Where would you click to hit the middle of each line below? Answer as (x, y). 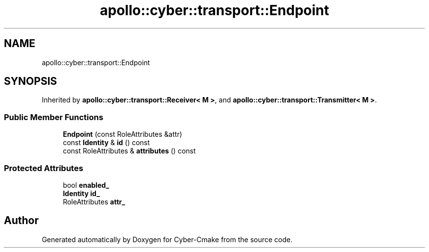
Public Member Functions (54, 117)
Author (21, 221)
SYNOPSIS (31, 81)
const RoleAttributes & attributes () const (129, 151)
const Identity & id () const (106, 143)
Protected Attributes (44, 168)
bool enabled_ (86, 185)
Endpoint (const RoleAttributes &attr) (122, 134)
